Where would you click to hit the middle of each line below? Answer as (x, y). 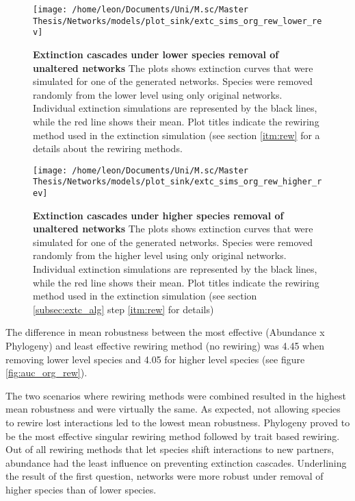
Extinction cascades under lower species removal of (156, 54)
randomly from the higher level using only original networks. (160, 255)
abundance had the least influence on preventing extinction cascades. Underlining (176, 462)
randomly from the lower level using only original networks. (158, 94)
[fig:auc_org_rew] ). (47, 372)
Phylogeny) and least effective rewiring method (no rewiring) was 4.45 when (165, 346)
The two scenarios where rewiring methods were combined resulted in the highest (176, 395)
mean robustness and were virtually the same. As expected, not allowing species (173, 409)
